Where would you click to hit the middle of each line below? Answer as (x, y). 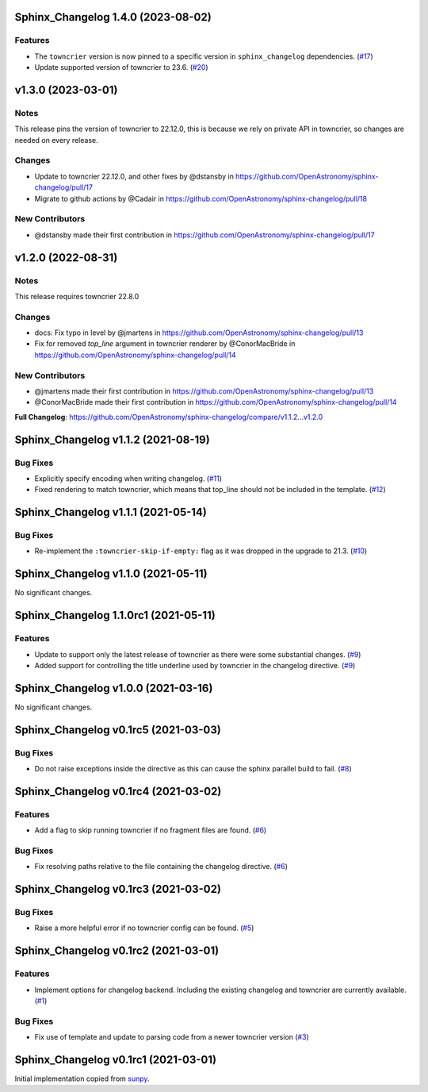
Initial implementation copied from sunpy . (82, 1079)
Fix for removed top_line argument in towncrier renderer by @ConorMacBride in (165, 344)
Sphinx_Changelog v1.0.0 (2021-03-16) (114, 688)
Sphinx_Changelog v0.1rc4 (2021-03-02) (118, 791)
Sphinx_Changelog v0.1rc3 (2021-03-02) (118, 889)
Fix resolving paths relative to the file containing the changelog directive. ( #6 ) (161, 867)
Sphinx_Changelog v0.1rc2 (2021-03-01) (117, 951)
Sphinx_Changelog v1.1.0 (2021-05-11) (111, 574)
